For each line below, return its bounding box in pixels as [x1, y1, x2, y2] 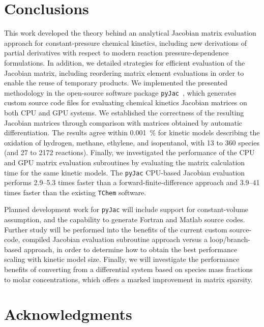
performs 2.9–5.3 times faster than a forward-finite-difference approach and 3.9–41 [4, 177, 260, 188]
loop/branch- [210, 234, 251, 245]
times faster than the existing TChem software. [4, 187, 146, 197]
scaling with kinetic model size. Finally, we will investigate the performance [4, 254, 240, 264]
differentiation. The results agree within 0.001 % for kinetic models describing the [4, 127, 260, 138]
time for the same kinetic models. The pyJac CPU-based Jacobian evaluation [4, 167, 245, 177]
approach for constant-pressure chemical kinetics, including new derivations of [4, 37, 247, 48]
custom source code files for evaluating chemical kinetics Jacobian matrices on [4, 97, 247, 108]
